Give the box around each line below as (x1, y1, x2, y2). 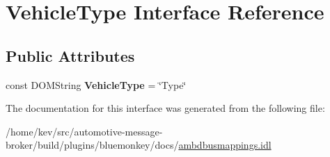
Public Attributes (6, 44, 135, 66)
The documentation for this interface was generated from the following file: (6, 101, 325, 115)
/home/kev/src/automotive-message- (6, 124, 163, 138)
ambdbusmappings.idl (178, 138, 272, 152)
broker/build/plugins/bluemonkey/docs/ (6, 138, 179, 152)
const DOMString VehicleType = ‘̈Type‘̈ (6, 77, 187, 92)
